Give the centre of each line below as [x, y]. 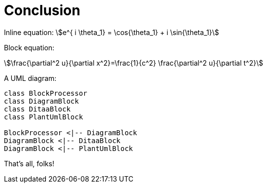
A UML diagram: [30, 78]
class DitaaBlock [37, 109]
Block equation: [29, 47]
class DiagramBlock [41, 101]
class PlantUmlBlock [44, 117]
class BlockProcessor [46, 93]
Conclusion [42, 10]
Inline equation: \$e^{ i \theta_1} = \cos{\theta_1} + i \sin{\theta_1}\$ [112, 32]
